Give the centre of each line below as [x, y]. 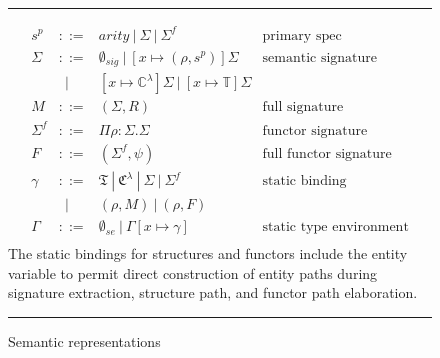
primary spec [302, 35]
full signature [303, 107]
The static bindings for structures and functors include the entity [208, 253]
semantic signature [320, 57]
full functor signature [327, 153]
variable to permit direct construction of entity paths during [193, 272]
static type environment [335, 227]
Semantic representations [84, 340]
